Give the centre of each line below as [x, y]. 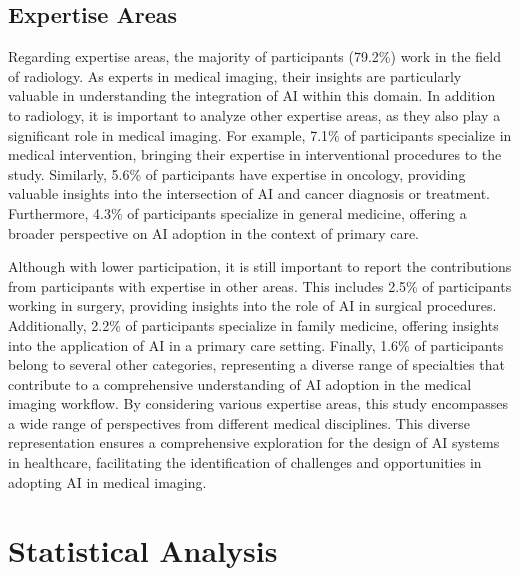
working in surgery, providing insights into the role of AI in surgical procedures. [252, 305]
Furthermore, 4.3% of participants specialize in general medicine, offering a [237, 212]
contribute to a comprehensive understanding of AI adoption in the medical [240, 383]
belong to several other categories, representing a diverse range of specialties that [256, 364]
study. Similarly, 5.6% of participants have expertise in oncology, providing [237, 173]
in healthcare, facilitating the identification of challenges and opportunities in [245, 462]
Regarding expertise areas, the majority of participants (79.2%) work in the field [255, 56]
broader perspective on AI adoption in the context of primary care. [214, 232]
